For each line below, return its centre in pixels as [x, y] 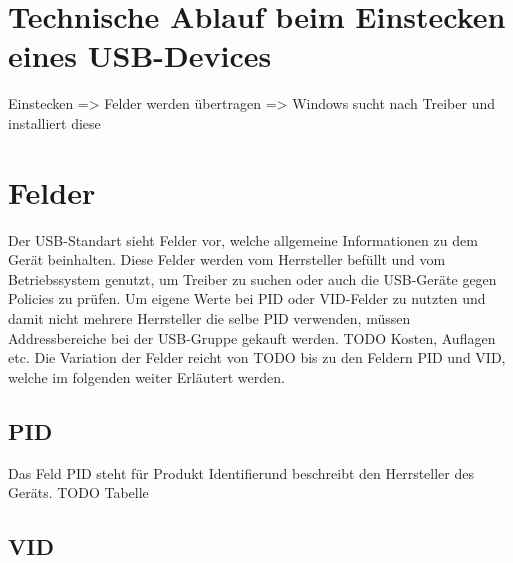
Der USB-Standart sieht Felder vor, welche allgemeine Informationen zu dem [243, 239]
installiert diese [54, 122]
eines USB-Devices [140, 55]
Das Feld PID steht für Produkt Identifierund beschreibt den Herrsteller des [241, 472]
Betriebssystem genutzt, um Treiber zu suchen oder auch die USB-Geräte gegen [252, 278]
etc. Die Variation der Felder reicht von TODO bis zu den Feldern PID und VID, [257, 357]
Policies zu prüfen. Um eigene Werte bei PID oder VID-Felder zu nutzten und [247, 298]
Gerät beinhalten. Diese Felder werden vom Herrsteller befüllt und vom [227, 259]
